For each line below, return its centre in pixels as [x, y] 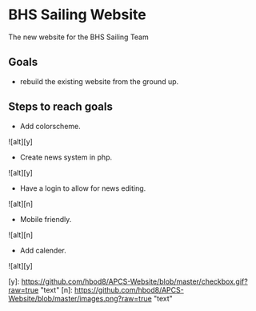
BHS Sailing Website [77, 15]
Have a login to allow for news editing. [83, 188]
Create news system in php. [66, 157]
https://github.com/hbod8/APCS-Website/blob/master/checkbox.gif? [134, 281]
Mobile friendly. [46, 219]
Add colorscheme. [50, 126]
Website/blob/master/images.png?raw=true [80, 298]
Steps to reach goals [61, 107]
